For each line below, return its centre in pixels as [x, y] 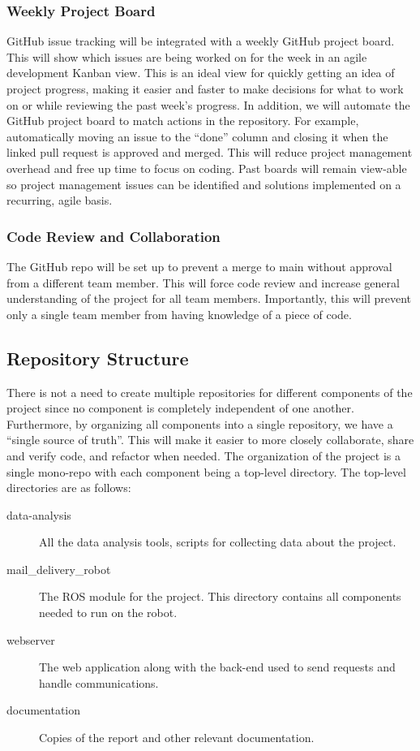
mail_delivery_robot [59, 569]
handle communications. [99, 682]
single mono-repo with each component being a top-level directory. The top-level [206, 471]
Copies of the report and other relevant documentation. [177, 738]
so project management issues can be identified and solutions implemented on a [204, 184]
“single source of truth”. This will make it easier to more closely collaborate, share [210, 440]
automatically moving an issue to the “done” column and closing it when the [197, 136]
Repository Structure [98, 358]
